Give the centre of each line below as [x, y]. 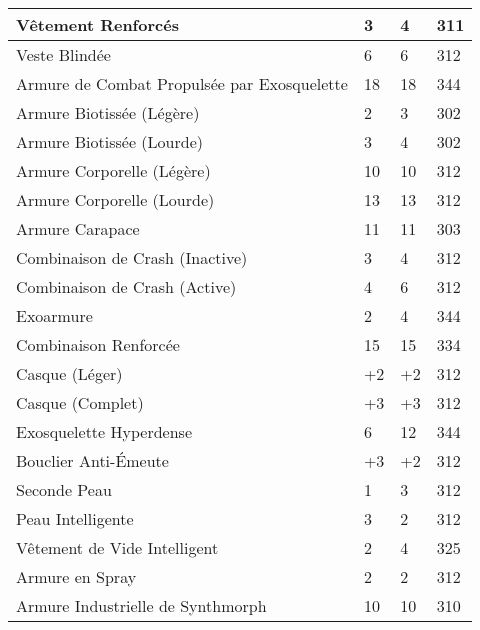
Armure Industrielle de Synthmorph [141, 605]
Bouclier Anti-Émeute [92, 460]
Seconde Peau [64, 489]
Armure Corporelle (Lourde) [115, 199]
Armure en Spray [76, 576]
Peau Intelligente [75, 518]
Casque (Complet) [80, 402]
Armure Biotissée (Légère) [108, 112]
